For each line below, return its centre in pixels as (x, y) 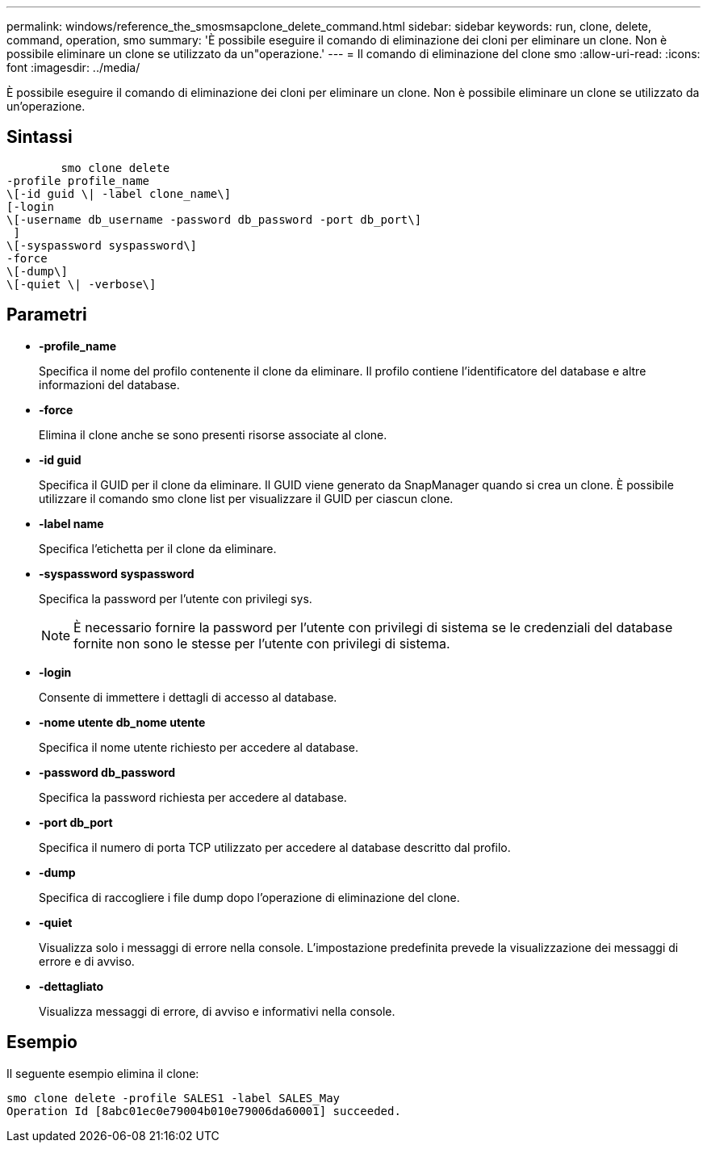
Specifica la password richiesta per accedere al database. (193, 797)
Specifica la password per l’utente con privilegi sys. (176, 598)
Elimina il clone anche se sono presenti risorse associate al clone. (213, 434)
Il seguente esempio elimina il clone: (103, 1073)
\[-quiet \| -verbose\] (82, 284)
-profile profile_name (78, 180)
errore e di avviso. (87, 961)
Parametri (47, 315)
